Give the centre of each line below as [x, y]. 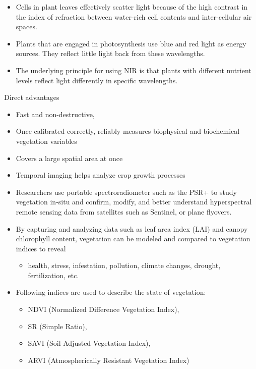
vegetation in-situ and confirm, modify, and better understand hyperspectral [134, 202]
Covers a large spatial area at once [69, 158]
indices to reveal [41, 248]
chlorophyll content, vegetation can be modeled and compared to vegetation [133, 239]
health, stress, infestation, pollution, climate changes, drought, [124, 265]
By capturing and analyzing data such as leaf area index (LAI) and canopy [132, 228]
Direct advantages [32, 97]
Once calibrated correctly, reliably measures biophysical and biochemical [128, 131]
